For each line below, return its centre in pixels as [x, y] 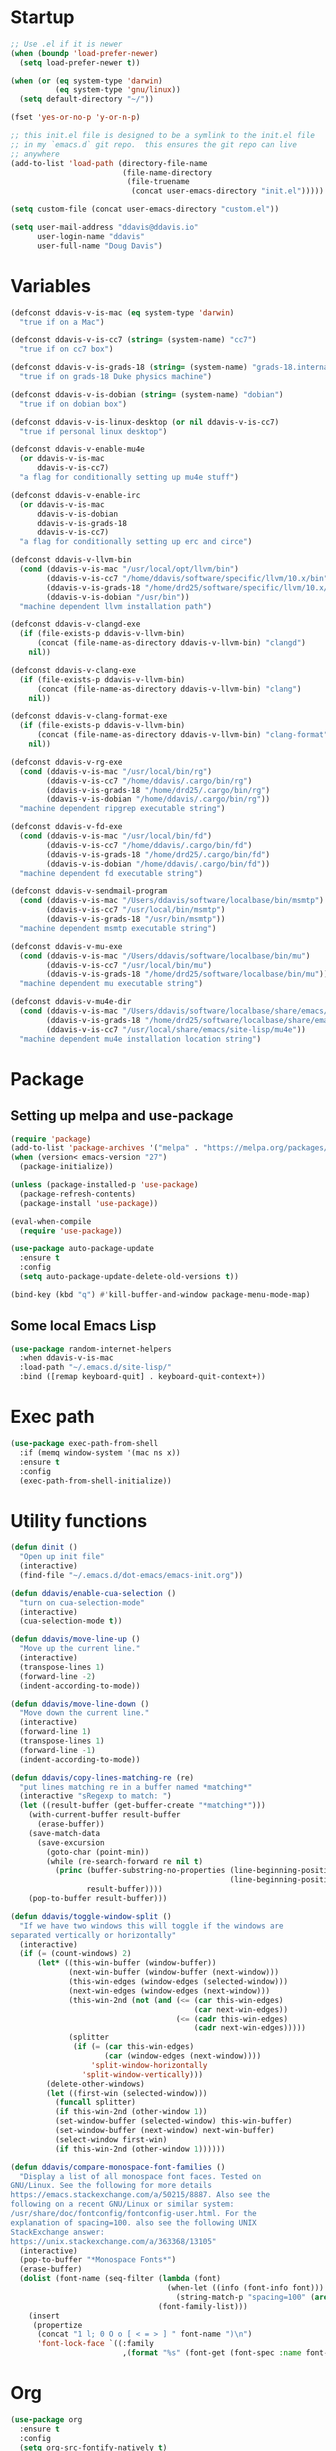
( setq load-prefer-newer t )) [80, 62]
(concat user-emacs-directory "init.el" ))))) [228, 191]
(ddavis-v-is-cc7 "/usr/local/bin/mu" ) [129, 965]
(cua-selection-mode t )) [71, 1621]
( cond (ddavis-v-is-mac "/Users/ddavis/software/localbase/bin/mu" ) [165, 956]
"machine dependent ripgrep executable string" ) [122, 809]
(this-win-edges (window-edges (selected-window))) [178, 1982]
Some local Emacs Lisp [83, 1326]
